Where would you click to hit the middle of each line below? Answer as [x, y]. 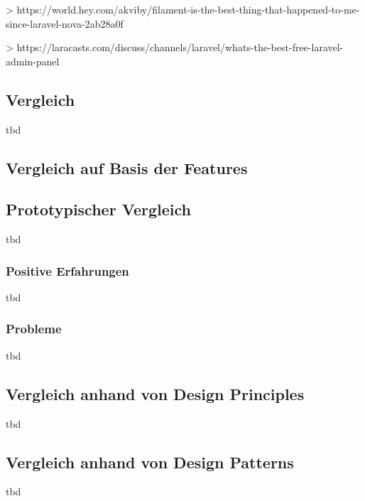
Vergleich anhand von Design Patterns [150, 462]
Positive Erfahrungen [67, 270]
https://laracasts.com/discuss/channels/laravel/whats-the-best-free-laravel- [180, 47]
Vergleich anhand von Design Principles [155, 393]
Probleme [34, 329]
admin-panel [33, 61]
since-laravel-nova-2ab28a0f [65, 23]
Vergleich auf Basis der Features [127, 167]
